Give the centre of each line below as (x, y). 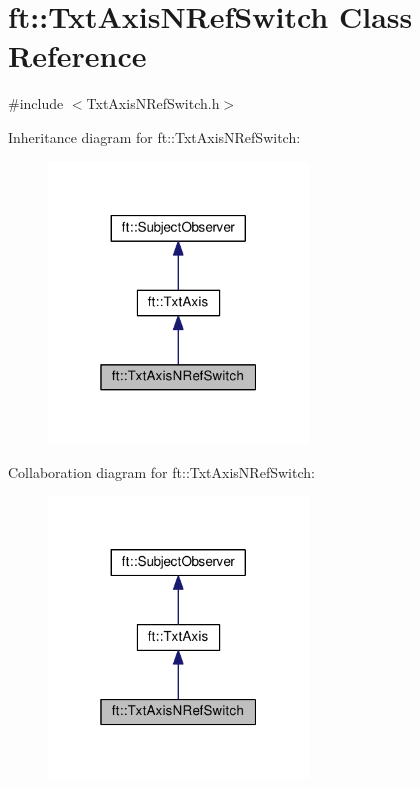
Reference (77, 55)
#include (36, 103)
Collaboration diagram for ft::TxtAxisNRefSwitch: (161, 471)
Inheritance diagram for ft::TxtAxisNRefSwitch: (154, 136)
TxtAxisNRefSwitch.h (153, 103)
